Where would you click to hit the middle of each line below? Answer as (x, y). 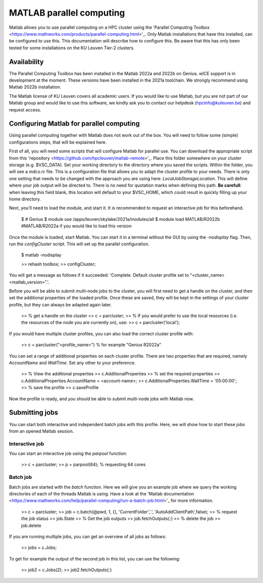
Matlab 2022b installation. (35, 87)
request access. (25, 109)
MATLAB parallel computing (67, 13)
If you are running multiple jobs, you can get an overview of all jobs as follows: (88, 536)
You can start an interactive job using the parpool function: (68, 453)
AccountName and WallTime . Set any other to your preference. (72, 363)
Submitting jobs (34, 413)
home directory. (25, 199)
